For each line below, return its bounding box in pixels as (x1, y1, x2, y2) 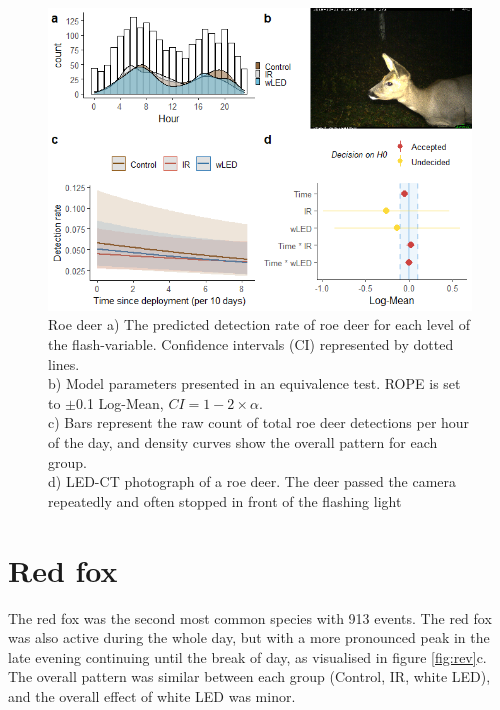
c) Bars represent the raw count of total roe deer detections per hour (48, 412, 470, 433)
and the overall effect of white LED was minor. (8, 685, 296, 706)
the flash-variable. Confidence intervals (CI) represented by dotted (48, 334, 454, 355)
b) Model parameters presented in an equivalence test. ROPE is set (48, 373, 461, 394)
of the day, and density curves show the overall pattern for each (48, 432, 438, 452)
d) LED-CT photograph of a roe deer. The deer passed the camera (48, 471, 457, 492)
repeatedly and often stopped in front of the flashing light (48, 490, 402, 511)
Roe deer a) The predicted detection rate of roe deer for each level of (48, 314, 470, 335)
